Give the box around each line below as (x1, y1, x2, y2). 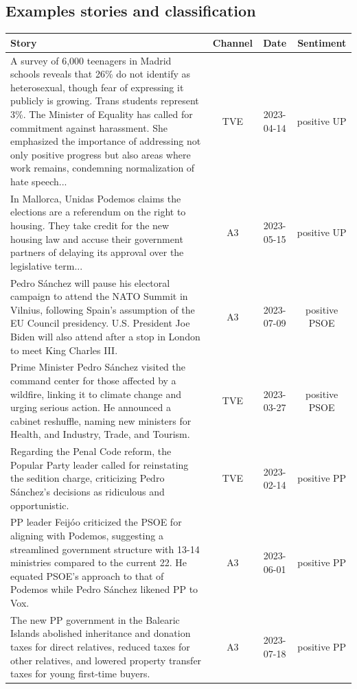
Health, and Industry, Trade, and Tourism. (10, 427, 190, 441)
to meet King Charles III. (10, 342, 118, 357)
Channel (212, 35, 253, 49)
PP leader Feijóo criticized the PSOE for (10, 515, 182, 529)
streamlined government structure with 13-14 (10, 541, 200, 556)
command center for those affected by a (10, 373, 176, 387)
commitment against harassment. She (10, 120, 168, 135)
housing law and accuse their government (10, 231, 183, 246)
